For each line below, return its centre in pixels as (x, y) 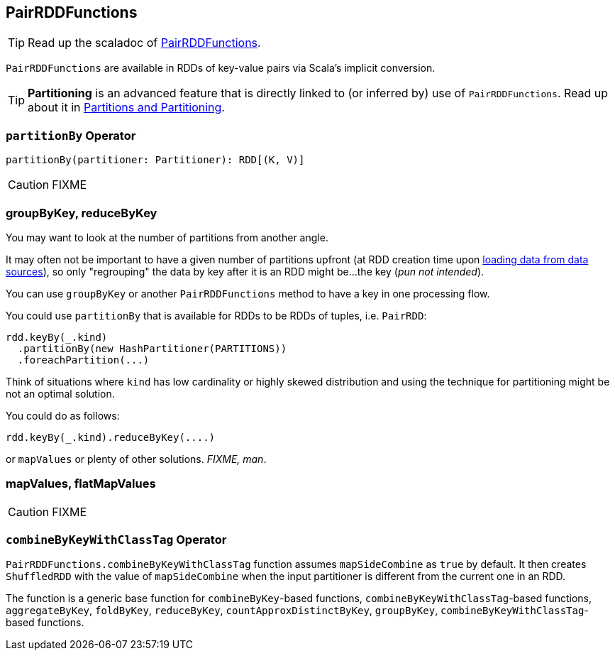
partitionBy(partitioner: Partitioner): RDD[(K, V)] (155, 160)
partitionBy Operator (71, 135)
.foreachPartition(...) (83, 360)
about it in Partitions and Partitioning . (126, 108)
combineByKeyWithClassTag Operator (116, 540)
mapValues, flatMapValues (81, 484)
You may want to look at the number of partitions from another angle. (167, 237)
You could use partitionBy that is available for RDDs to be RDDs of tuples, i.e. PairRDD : (216, 315)
